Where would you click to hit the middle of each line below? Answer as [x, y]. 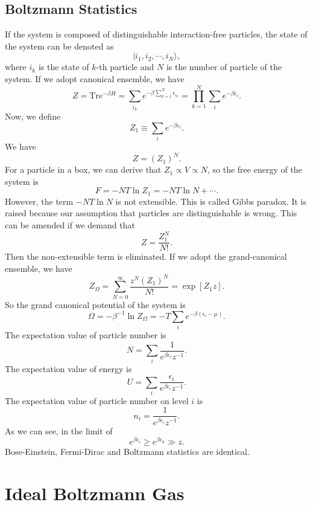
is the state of [64, 67]
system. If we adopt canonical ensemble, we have [95, 78]
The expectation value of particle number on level [97, 400]
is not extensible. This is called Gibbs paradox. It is [211, 201]
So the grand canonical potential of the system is [95, 304]
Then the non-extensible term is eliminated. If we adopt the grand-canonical [146, 256]
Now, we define [33, 116]
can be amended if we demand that [70, 225]
